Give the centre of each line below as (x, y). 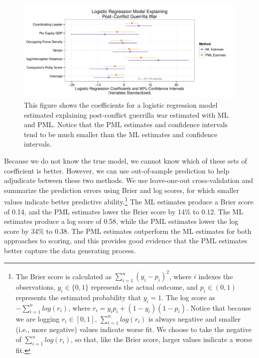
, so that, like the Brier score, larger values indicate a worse (162, 339)
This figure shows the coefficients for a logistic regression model (121, 104)
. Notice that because (219, 307)
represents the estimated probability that (78, 297)
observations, (35, 287)
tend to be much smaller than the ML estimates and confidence (121, 134)
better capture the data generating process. (70, 250)
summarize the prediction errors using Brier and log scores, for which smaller (122, 190)
